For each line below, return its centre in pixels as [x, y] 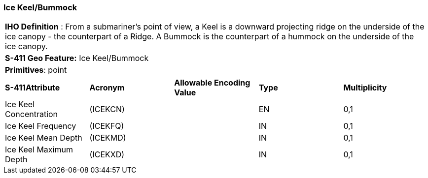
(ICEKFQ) [107, 126]
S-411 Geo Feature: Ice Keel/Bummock [77, 58]
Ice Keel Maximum [39, 150]
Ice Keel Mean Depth [44, 138]
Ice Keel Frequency [41, 126]
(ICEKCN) [107, 109]
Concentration [32, 114]
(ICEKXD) [107, 155]
